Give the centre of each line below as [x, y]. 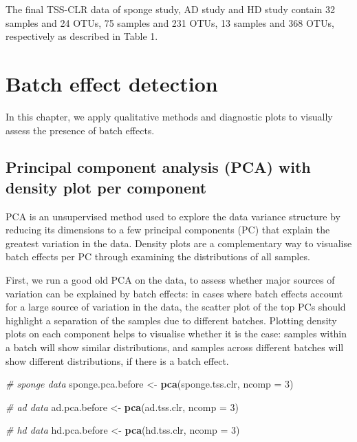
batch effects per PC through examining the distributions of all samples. [158, 256]
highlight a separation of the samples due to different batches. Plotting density [171, 320]
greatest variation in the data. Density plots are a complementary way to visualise [179, 243]
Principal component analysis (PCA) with [158, 167]
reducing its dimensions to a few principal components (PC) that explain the [168, 230]
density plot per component [106, 187]
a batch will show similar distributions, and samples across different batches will [175, 347]
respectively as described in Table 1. [82, 36]
